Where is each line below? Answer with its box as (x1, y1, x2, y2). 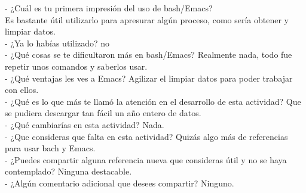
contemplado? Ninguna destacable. (5, 165, 132, 178)
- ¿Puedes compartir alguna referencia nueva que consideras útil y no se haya (5, 153, 287, 166)
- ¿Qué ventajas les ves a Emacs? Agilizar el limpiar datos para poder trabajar (5, 71, 293, 84)
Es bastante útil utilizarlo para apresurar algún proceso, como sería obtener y (5, 13, 289, 26)
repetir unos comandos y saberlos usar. (5, 60, 148, 72)
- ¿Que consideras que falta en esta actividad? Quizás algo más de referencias (5, 130, 288, 142)
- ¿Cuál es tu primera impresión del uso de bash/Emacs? (5, 2, 213, 14)
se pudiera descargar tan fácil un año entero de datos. (5, 107, 201, 119)
